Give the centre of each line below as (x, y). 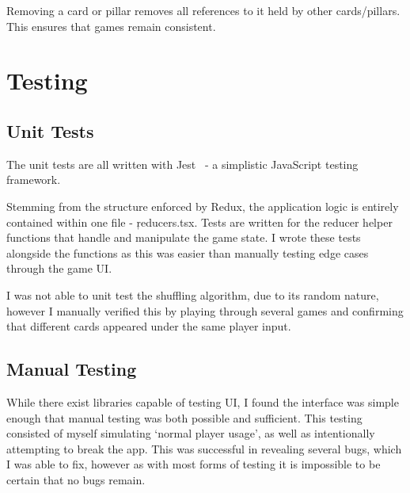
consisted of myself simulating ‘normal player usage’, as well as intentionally (191, 433)
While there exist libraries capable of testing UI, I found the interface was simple (203, 401)
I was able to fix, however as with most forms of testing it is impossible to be (194, 464)
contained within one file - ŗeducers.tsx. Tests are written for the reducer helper (199, 222)
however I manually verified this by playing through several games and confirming (205, 310)
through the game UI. (59, 268)
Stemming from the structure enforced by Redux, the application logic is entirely (203, 206)
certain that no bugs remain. (76, 479)
